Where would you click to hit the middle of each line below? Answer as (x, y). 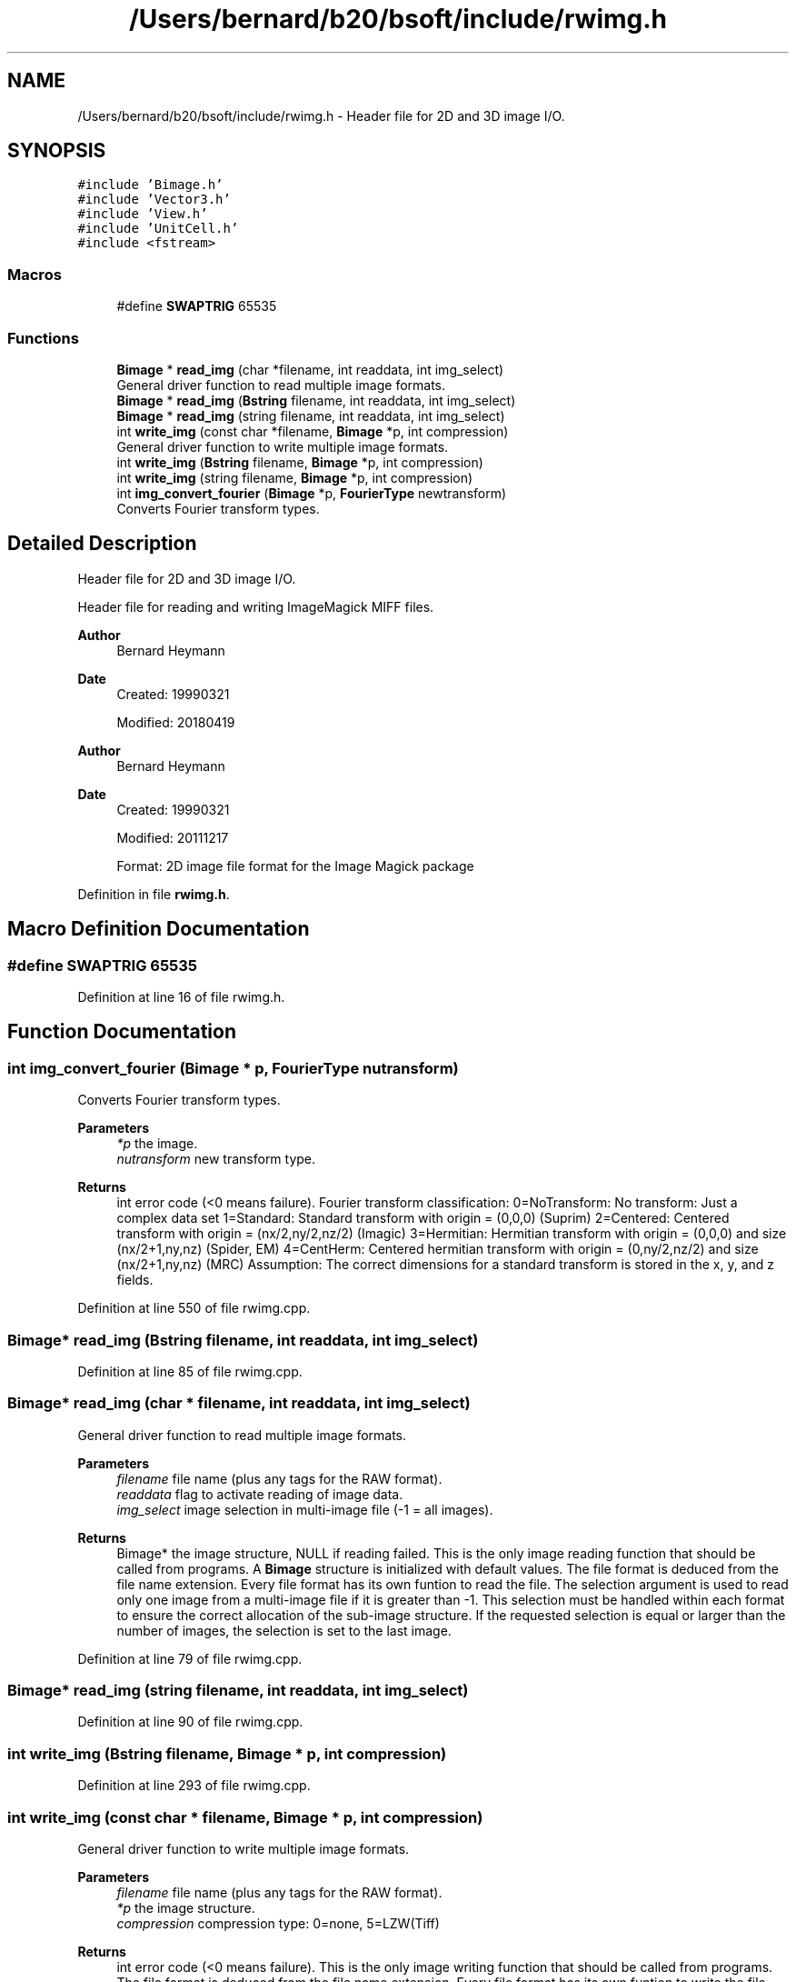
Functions (43, 338)
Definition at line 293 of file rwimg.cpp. (194, 1786)
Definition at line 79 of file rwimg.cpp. (190, 1658)
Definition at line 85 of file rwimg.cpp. (190, 1371)
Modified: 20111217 (173, 837)
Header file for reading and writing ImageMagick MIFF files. (256, 606)
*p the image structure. (186, 1907)
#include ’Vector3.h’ (154, 200)
